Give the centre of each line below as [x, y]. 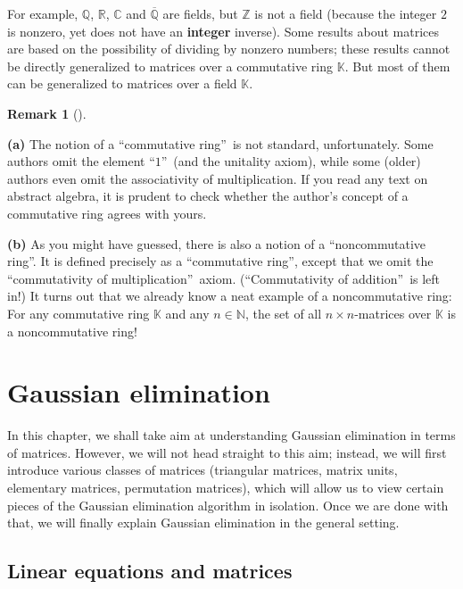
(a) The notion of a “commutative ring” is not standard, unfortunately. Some [220, 143]
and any [187, 313]
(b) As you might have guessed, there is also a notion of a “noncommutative [217, 243]
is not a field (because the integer [346, 13]
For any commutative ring [79, 313]
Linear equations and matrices [150, 571]
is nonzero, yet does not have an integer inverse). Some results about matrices [223, 31]
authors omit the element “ [81, 161]
